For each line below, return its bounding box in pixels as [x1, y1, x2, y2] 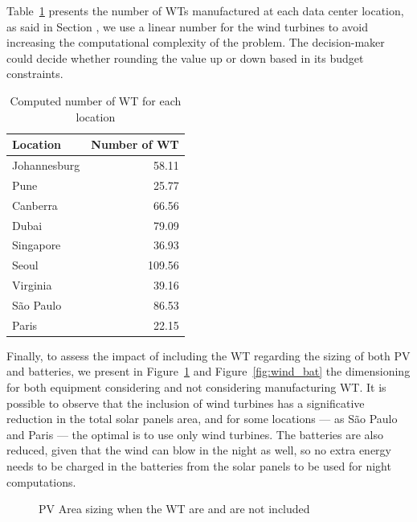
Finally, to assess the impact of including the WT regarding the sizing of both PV [6, 347, 411, 364]
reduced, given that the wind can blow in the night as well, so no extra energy [6, 442, 391, 458]
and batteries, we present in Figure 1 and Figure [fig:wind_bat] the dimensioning [6, 363, 411, 380]
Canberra [12, 196, 58, 213]
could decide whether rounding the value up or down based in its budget [6, 49, 364, 66]
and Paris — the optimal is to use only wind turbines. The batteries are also [6, 425, 384, 442]
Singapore [12, 236, 61, 253]
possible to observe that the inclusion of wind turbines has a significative [6, 394, 365, 411]
